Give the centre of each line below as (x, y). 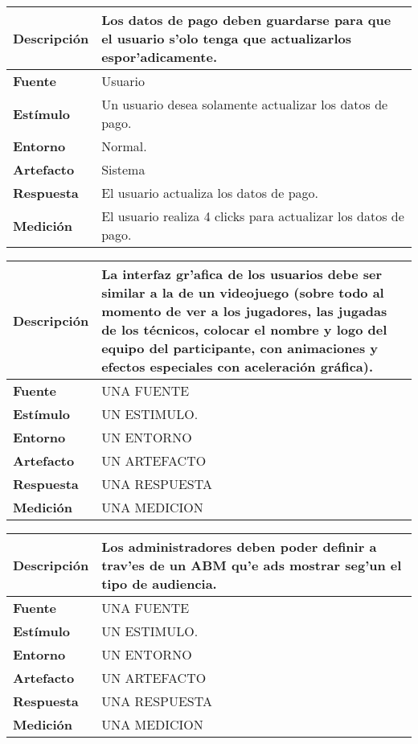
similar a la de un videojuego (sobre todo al (243, 292)
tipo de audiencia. (159, 584)
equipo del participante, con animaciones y (240, 348)
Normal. (124, 146)
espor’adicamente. (159, 57)
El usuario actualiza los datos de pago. (210, 193)
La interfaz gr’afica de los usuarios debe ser (242, 274)
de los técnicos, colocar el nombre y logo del (244, 329)
